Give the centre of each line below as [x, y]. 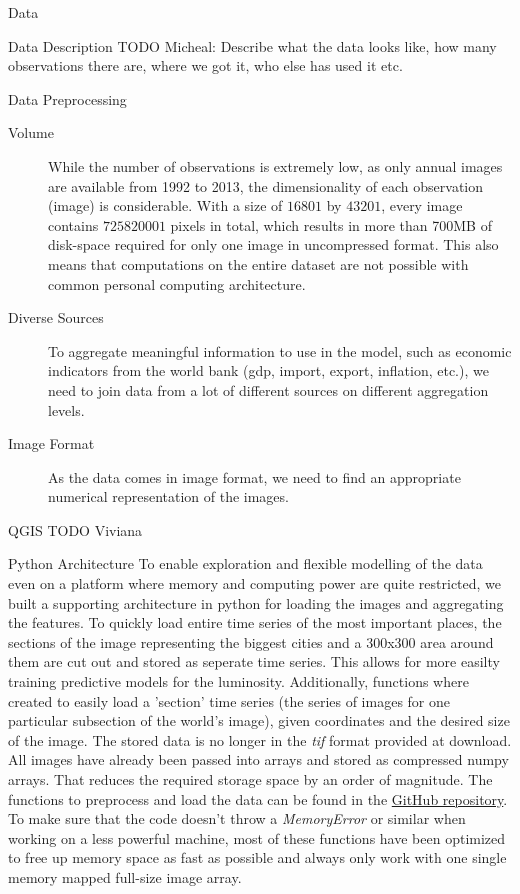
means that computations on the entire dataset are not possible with [258, 263]
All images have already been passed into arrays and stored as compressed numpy [258, 759]
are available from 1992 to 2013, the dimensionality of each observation [266, 185]
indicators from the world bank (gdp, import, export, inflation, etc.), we [268, 370]
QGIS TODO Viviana [75, 529]
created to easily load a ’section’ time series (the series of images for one [229, 700]
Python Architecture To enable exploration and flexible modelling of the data [245, 563]
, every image [422, 205]
